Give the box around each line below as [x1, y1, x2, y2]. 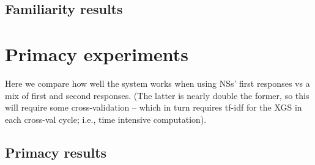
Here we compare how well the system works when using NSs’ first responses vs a [5, 76, 310, 89]
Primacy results [5, 142, 107, 161]
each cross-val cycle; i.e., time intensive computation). [5, 112, 207, 125]
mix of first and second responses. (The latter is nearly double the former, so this [5, 89, 309, 101]
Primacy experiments [5, 41, 189, 66]
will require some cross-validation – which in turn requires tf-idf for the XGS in [5, 101, 302, 114]
